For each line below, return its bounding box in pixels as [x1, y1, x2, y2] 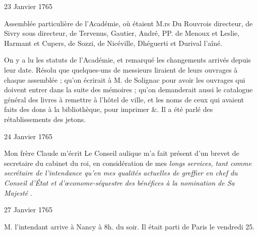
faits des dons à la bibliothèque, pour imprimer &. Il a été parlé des [4, 104, 213, 114]
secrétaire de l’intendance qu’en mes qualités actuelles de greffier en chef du [4, 167, 238, 178]
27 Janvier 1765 [4, 204, 52, 215]
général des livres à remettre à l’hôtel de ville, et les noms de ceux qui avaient [4, 94, 244, 104]
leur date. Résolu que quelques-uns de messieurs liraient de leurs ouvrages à [4, 64, 238, 75]
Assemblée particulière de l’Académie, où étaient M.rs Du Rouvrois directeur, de [4, 18, 253, 28]
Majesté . [4, 187, 32, 198]
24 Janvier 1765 [4, 131, 52, 141]
